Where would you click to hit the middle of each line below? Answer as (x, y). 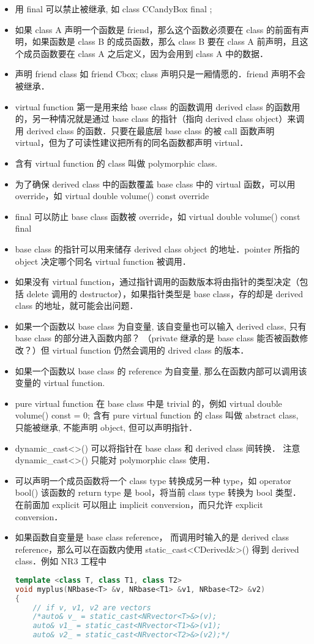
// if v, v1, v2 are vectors (92, 608)
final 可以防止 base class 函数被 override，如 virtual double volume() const (158, 216)
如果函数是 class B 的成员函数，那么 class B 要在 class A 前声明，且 (166, 41)
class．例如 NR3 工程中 (61, 561)
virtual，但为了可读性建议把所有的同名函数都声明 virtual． (132, 142)
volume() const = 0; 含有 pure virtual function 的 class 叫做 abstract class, (157, 415)
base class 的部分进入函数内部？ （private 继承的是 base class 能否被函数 (157, 338)
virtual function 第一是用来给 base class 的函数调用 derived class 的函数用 (158, 106)
